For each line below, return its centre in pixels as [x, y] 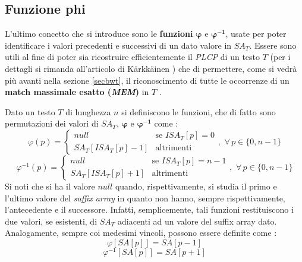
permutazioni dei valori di [52, 123]
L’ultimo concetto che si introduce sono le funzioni [99, 34]
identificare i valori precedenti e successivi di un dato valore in [118, 45]
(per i [280, 57]
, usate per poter [256, 34]
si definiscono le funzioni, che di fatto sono [199, 111]
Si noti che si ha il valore [50, 186]
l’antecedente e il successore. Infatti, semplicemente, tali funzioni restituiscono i [149, 209]
